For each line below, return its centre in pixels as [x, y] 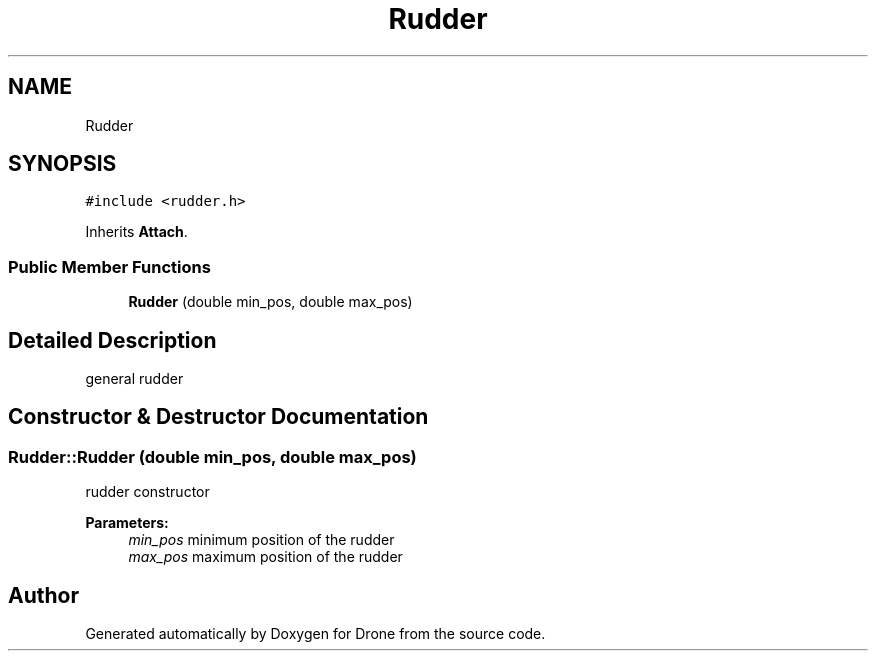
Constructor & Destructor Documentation [218, 417]
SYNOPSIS [62, 164]
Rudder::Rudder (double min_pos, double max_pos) [212, 456]
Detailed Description [112, 340]
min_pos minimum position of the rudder [261, 540]
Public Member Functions [109, 266]
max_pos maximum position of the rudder [265, 557]
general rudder [134, 379]
